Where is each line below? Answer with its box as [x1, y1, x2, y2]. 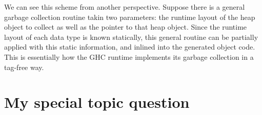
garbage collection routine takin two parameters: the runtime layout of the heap [4, 11, 255, 22]
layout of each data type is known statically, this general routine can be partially [4, 31, 258, 42]
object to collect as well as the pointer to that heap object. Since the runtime [4, 21, 247, 32]
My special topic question [4, 91, 190, 112]
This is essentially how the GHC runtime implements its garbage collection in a [4, 51, 254, 62]
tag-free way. [4, 61, 44, 72]
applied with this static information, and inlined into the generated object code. [4, 41, 255, 52]
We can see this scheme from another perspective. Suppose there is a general [4, 2, 245, 12]
